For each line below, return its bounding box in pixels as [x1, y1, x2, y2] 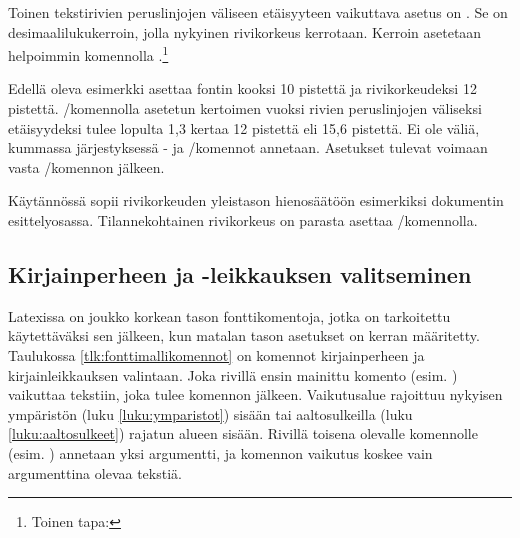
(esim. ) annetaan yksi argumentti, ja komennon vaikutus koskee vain [8, 442, 433, 463]
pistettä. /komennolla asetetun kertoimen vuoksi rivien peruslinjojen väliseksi [8, 98, 482, 119]
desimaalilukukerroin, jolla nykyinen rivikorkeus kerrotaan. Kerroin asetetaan [8, 21, 482, 42]
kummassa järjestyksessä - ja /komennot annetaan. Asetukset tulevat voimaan [8, 137, 488, 158]
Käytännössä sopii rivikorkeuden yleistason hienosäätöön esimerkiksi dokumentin [8, 190, 504, 211]
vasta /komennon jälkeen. [8, 156, 165, 177]
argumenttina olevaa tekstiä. [8, 462, 182, 483]
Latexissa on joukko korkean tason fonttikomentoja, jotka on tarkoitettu [8, 305, 451, 326]
